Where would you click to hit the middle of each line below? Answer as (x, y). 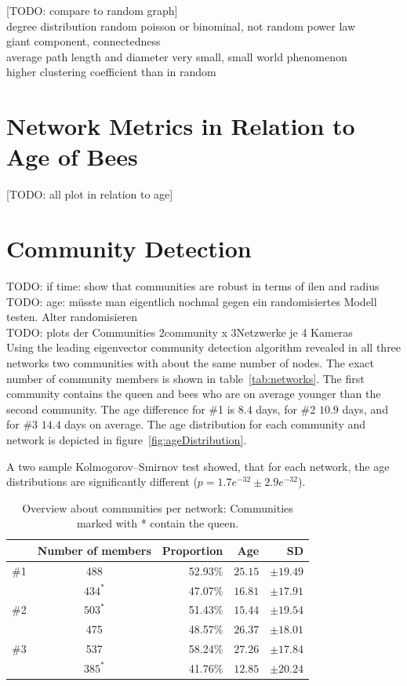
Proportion (193, 550)
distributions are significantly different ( (102, 482)
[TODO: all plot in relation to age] (90, 194)
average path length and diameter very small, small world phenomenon (177, 56)
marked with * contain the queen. (158, 523)
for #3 (22, 424)
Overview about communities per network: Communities (158, 507)
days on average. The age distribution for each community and (215, 424)
